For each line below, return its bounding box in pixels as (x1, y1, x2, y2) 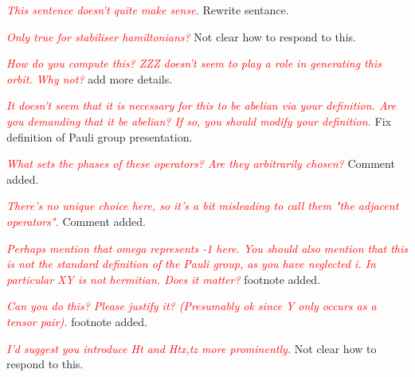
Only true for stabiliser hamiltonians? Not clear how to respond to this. (6, 28, 356, 45)
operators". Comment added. (6, 212, 147, 229)
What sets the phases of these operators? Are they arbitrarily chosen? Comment (6, 155, 395, 172)
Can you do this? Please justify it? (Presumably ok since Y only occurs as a (6, 297, 377, 314)
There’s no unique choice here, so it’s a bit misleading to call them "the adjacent (6, 197, 399, 214)
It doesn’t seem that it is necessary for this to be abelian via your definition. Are (6, 97, 397, 114)
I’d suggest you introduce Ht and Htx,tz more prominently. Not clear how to (6, 340, 377, 356)
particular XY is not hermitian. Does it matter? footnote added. (6, 270, 321, 287)
